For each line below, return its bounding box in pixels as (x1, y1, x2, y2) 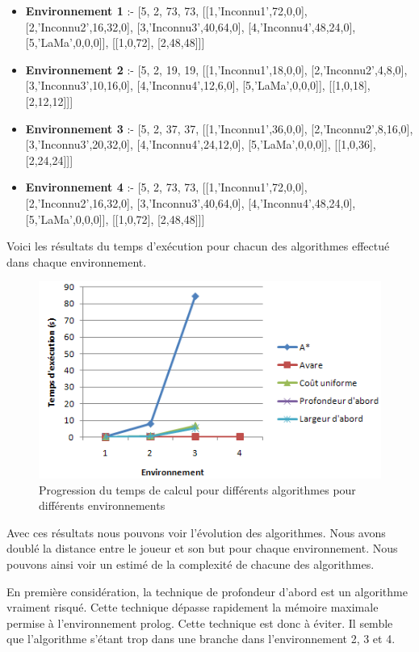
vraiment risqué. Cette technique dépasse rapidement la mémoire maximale (6, 599, 379, 616)
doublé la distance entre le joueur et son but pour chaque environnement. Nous (6, 540, 398, 557)
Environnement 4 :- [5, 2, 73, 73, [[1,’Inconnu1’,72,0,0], (25, 179, 308, 196)
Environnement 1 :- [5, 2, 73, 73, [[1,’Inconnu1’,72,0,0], (25, 2, 308, 19)
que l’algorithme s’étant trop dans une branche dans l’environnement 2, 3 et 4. (6, 630, 396, 647)
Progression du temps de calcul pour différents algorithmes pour (39, 481, 356, 498)
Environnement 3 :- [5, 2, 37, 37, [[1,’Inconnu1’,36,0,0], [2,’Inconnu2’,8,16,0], (25, 120, 413, 137)
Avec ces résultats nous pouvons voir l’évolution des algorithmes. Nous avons (6, 524, 386, 541)
